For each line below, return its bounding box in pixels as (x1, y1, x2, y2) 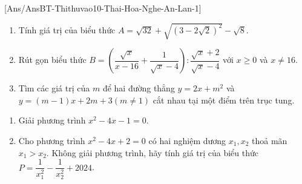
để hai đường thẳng (102, 82, 175, 94)
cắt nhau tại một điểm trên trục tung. (153, 93, 295, 106)
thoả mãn (252, 134, 287, 146)
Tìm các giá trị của (18, 82, 90, 94)
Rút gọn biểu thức (18, 53, 87, 66)
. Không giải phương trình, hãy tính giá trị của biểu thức (46, 146, 259, 159)
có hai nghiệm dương (148, 134, 226, 146)
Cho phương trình (18, 134, 85, 146)
